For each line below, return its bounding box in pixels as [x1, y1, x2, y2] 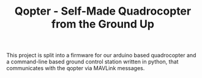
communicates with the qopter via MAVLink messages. [6, 65, 145, 72]
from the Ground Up [51, 17, 155, 31]
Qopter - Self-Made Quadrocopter [14, 4, 192, 18]
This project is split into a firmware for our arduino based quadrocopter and [6, 52, 196, 59]
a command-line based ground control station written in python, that [6, 58, 179, 65]
